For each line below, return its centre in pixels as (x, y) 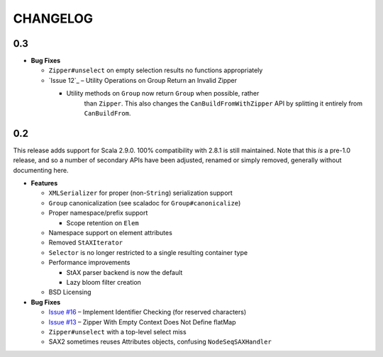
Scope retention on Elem (103, 222)
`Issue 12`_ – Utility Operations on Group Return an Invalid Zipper (143, 80)
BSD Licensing (70, 292)
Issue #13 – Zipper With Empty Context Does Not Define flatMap (142, 322)
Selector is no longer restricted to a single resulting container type (148, 252)
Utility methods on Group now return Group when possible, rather (163, 93)
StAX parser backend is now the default (124, 272)
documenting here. (41, 170)
